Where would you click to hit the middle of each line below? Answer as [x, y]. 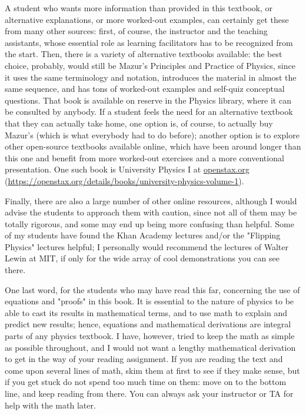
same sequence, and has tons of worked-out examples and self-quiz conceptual [145, 89]
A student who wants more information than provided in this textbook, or [139, 8]
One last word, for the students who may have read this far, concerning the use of [152, 289]
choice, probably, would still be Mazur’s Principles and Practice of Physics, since [150, 65]
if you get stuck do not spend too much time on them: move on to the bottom [146, 382]
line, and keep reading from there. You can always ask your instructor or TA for [149, 393]
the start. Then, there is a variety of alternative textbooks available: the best [144, 54]
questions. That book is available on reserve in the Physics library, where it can [148, 100]
